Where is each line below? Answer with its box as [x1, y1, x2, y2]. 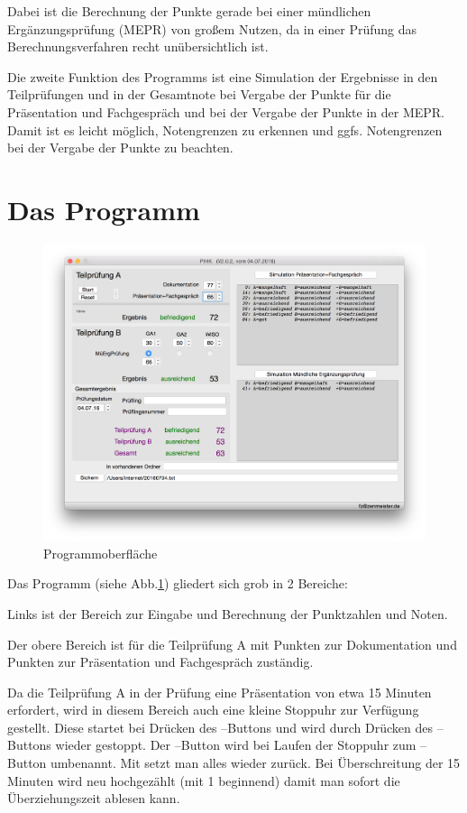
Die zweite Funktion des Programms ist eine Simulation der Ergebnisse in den [7, 67, 438, 86]
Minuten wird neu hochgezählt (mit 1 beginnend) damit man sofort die [7, 771, 400, 790]
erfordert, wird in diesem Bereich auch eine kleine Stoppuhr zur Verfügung [7, 700, 419, 719]
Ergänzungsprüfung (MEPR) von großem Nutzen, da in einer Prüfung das [7, 19, 417, 38]
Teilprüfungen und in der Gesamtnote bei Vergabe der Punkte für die [7, 85, 391, 104]
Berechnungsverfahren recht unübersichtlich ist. [7, 37, 269, 56]
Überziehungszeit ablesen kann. [7, 789, 180, 808]
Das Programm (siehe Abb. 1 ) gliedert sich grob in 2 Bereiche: [7, 574, 348, 593]
